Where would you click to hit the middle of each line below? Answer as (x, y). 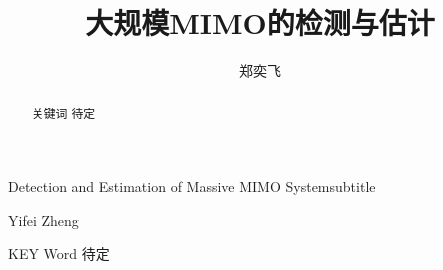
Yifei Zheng (43, 219)
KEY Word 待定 (59, 253)
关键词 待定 (63, 112)
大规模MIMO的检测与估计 (260, 22)
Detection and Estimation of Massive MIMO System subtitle (192, 186)
